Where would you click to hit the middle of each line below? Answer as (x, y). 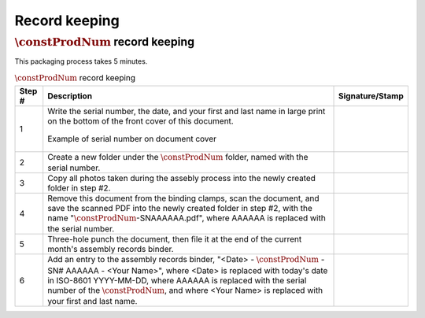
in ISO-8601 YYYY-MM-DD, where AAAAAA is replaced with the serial (177, 280)
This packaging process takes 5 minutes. (81, 61)
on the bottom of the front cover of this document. (140, 120)
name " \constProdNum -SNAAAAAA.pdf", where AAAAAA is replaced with (187, 218)
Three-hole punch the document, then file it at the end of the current (175, 239)
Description (70, 96)
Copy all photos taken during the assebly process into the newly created (182, 178)
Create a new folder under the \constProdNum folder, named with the (178, 157)
